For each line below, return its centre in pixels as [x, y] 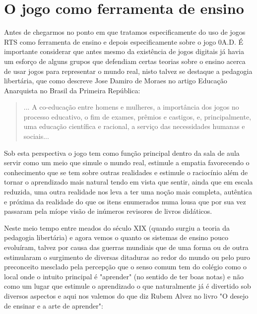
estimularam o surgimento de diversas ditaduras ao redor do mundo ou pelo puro [127, 257]
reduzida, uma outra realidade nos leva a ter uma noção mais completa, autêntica [128, 192]
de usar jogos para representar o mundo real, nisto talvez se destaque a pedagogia [128, 71]
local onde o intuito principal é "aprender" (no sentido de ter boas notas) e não [124, 276]
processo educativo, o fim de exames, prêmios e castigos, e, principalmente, [137, 116]
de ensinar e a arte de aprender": [54, 305]
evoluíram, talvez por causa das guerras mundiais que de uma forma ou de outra [126, 247]
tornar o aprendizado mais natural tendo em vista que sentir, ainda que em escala [128, 182]
